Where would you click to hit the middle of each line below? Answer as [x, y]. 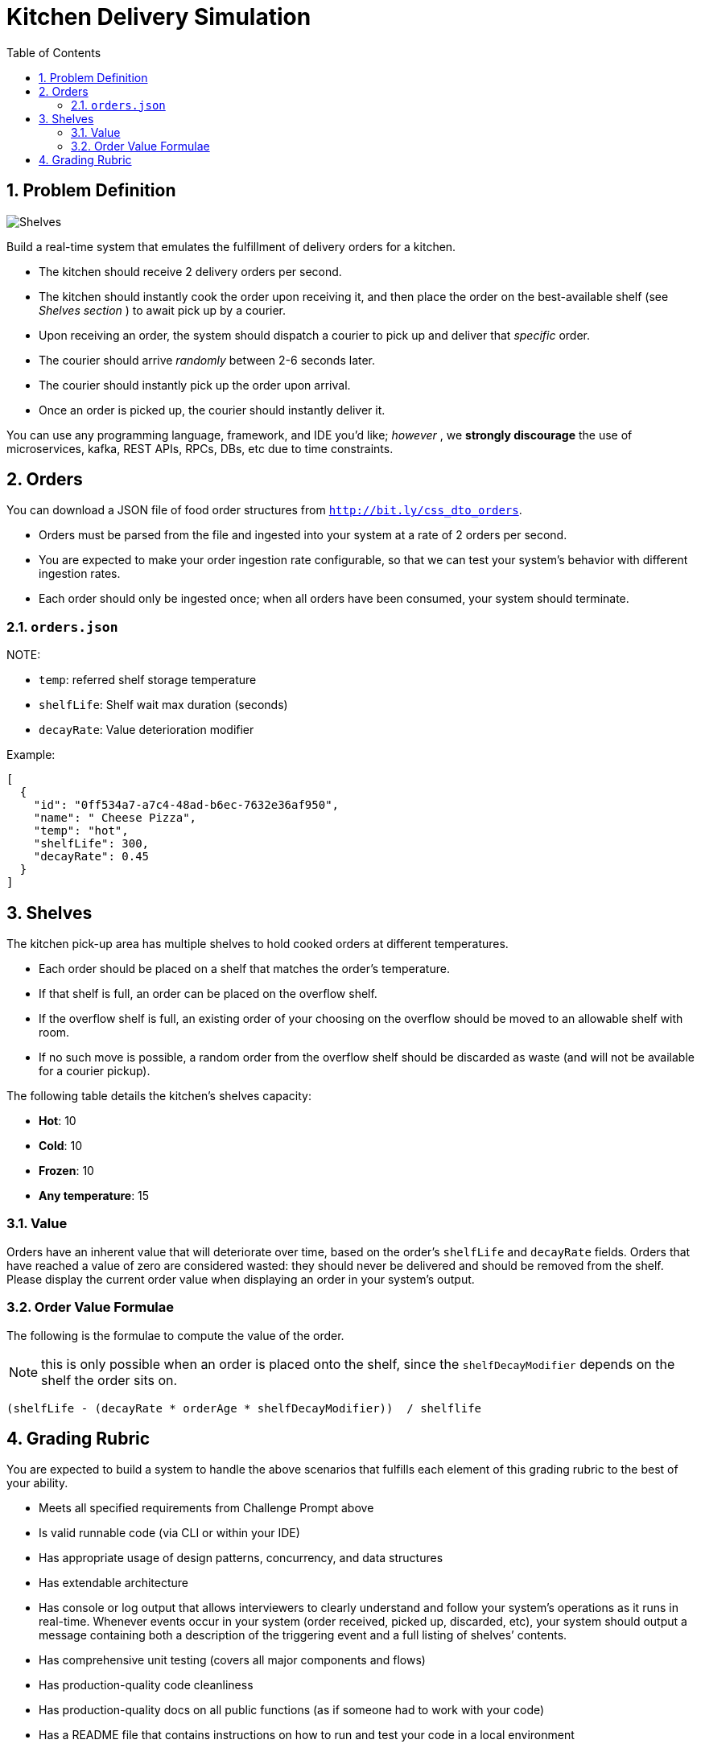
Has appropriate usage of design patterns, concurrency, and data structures [241, 1558]
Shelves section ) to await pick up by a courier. [163, 310]
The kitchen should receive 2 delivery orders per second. [190, 271]
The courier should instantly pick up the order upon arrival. [195, 385]
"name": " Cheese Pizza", [115, 818]
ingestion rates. [80, 574]
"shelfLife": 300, [91, 844]
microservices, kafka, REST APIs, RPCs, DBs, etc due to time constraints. [200, 448]
